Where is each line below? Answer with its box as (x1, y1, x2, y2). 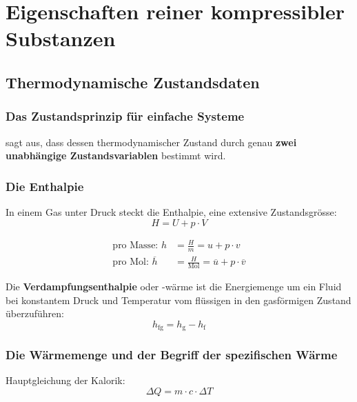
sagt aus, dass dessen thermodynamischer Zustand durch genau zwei (6, 134, 297, 149)
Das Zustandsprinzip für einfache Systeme (6, 108, 245, 125)
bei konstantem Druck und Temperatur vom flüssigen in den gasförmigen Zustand (6, 292, 351, 307)
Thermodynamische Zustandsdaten (6, 71, 260, 92)
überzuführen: (6, 306, 64, 321)
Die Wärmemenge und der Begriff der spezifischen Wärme (6, 346, 338, 363)
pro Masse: (112, 241, 159, 251)
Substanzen (6, 24, 116, 52)
